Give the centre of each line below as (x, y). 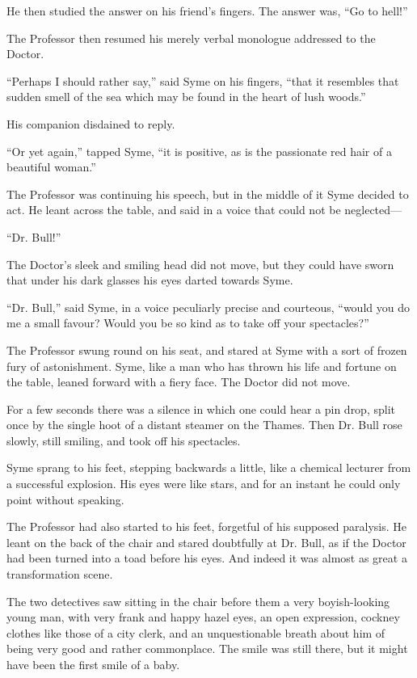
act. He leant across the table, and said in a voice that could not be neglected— (204, 210)
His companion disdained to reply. (91, 123)
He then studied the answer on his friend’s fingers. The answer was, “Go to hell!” (207, 11)
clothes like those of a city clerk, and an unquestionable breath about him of (196, 632)
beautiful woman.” (51, 167)
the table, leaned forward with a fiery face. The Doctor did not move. (179, 382)
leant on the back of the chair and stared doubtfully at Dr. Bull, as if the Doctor (206, 542)
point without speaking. (65, 499)
